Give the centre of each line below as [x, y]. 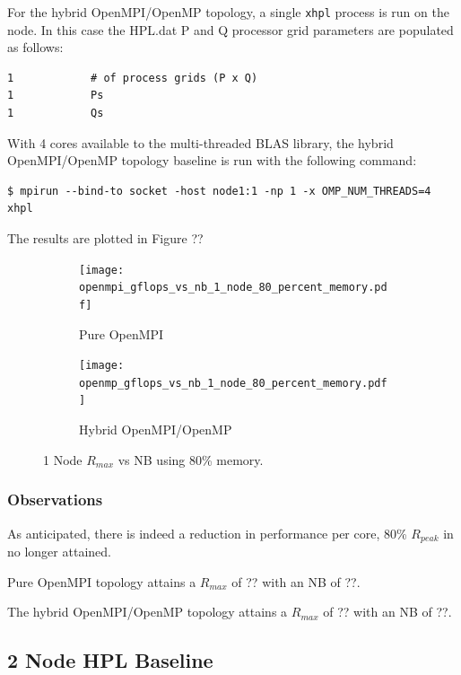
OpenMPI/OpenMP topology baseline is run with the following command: [212, 160]
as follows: [35, 47]
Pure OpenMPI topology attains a [102, 581]
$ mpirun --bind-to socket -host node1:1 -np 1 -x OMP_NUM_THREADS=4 [219, 191]
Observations [55, 500]
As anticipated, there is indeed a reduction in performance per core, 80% [207, 533]
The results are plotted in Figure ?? [105, 238]
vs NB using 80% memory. [191, 459]
